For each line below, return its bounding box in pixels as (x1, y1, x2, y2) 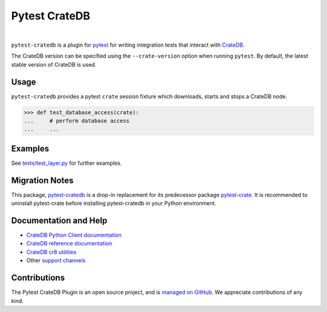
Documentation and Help (11, 216, 108, 225)
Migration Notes (11, 175, 74, 185)
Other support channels (26, 257, 86, 264)
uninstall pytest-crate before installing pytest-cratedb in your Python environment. (11, 200, 217, 207)
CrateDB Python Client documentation (26, 231, 122, 239)
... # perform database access (24, 118, 130, 124)
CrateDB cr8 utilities (26, 248, 77, 256)
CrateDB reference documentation (26, 240, 112, 247)
